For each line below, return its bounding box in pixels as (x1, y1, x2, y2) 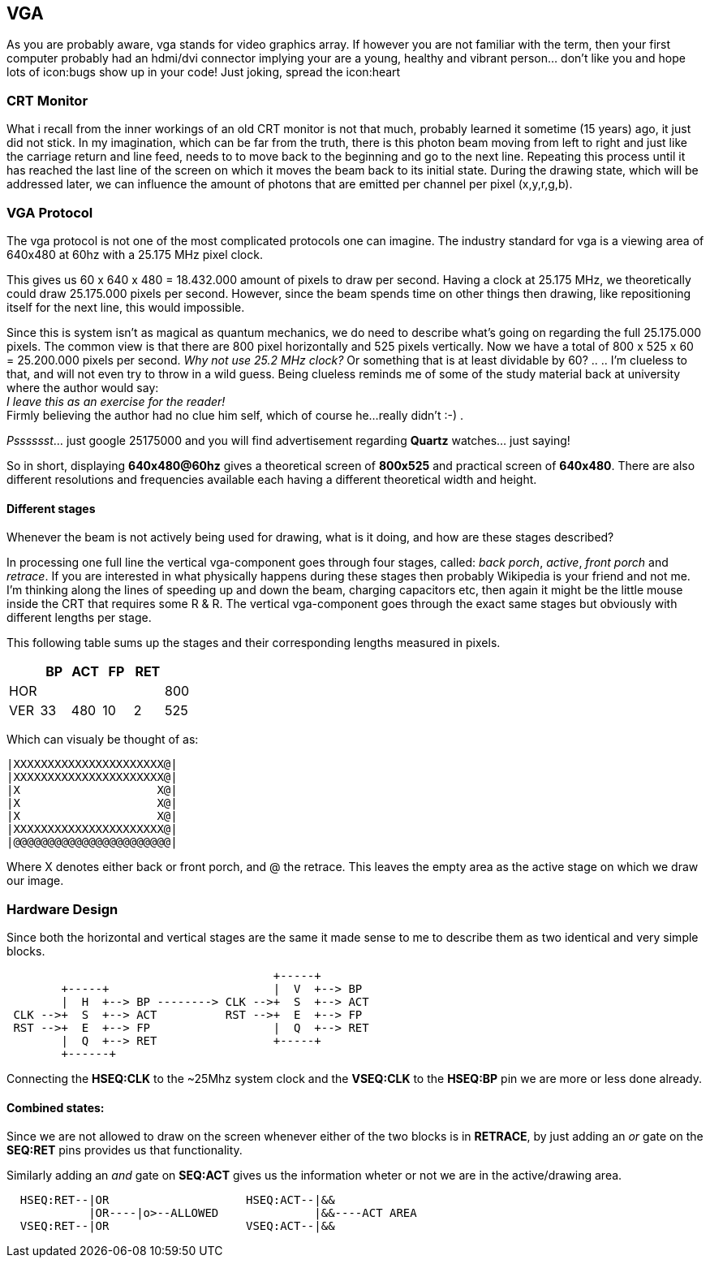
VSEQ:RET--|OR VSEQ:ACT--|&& (19, 1219, 335, 1233)
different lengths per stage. (6, 610, 152, 625)
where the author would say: (6, 380, 159, 395)
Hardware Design (6, 900, 118, 917)
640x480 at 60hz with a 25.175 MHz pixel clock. (6, 247, 263, 261)
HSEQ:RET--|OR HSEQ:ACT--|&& (19, 1193, 335, 1207)
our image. (6, 874, 64, 888)
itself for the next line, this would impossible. (6, 300, 245, 314)
